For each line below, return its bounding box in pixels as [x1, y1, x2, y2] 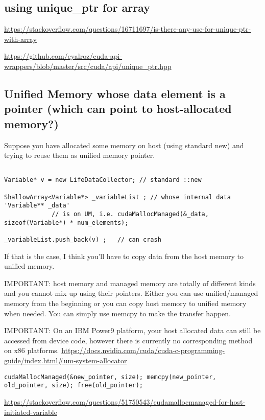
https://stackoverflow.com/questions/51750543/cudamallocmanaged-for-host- [4, 396, 246, 407]
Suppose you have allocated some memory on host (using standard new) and [4, 139, 244, 150]
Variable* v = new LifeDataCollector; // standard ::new [4, 176, 202, 184]
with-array [4, 33, 37, 44]
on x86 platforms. [4, 345, 59, 356]
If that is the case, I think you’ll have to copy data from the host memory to [4, 250, 244, 261]
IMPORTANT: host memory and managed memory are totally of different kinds [4, 277, 256, 288]
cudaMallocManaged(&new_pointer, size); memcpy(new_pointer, [4, 373, 216, 381]
